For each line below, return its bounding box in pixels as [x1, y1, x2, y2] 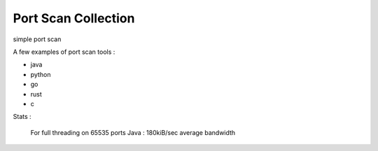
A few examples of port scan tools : [13, 48, 115, 56]
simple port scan [13, 35, 62, 43]
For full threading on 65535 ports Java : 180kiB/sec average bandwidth [30, 128, 236, 136]
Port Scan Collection [13, 10, 135, 26]
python [30, 70, 51, 78]
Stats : [13, 113, 31, 121]
